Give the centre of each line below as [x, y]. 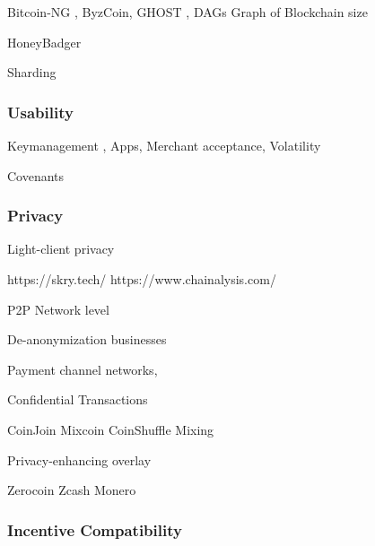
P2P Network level [58, 309]
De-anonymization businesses [87, 339]
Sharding [32, 72]
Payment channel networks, [83, 369]
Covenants [36, 175]
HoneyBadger [44, 42]
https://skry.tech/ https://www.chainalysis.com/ [142, 279]
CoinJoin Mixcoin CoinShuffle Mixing [111, 429]
